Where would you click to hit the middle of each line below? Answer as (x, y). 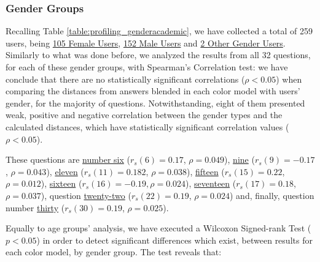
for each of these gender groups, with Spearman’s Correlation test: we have (147, 67)
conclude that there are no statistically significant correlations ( (125, 79)
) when (289, 79)
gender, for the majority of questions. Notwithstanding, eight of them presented (155, 103)
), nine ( (240, 159)
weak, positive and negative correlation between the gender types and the (144, 115)
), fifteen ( (205, 171)
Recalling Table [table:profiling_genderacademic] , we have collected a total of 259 (159, 31)
